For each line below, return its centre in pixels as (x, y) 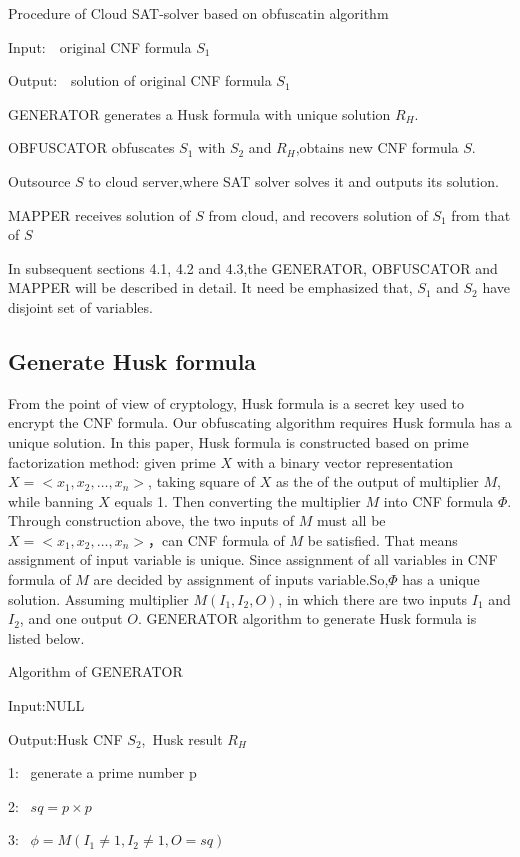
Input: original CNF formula (100, 46)
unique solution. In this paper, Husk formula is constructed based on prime (238, 441)
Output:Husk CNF (65, 738)
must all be (351, 520)
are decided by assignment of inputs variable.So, (241, 579)
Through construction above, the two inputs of (151, 520)
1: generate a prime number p (102, 772)
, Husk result (182, 738)
